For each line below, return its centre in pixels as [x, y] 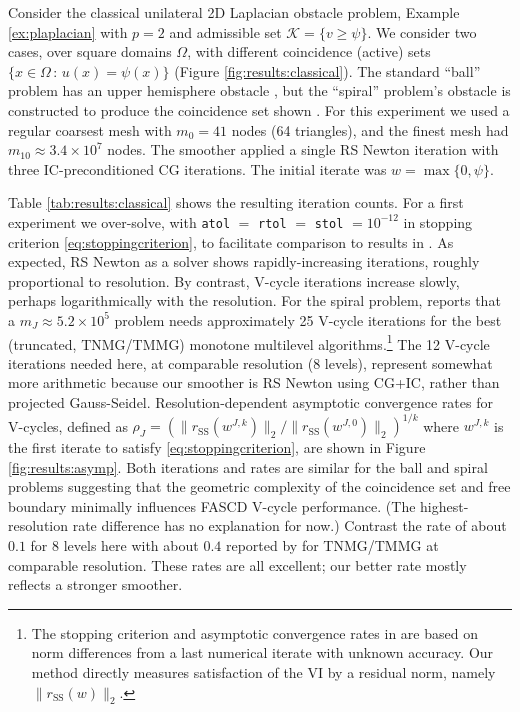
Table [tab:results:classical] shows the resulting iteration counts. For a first [236, 202]
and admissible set [225, 31]
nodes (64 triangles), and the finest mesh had [370, 129]
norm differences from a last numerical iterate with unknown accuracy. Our [262, 652]
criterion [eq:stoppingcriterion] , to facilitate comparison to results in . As [231, 241]
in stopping [438, 221]
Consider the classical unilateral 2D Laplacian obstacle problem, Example [234, 12]
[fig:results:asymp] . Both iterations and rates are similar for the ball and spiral [248, 466]
